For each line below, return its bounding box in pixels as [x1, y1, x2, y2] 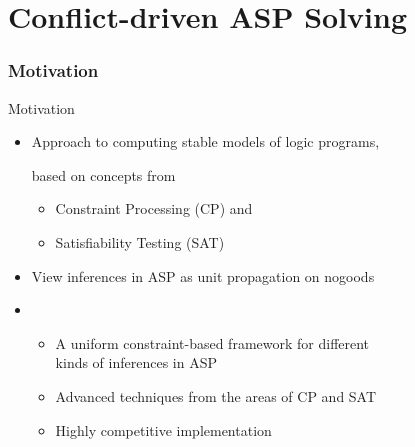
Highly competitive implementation [55, 419, 272, 440]
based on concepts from [31, 164, 176, 185]
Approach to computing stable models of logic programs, [31, 131, 380, 152]
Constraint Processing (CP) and [55, 198, 253, 219]
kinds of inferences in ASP [55, 352, 217, 373]
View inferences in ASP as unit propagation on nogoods [31, 265, 375, 286]
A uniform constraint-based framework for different [55, 332, 370, 353]
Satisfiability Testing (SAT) [55, 231, 225, 252]
